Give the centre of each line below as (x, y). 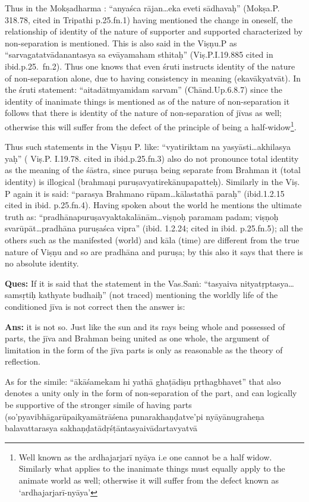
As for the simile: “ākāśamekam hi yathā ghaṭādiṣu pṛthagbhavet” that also (143, 381)
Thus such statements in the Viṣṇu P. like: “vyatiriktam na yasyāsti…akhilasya (148, 147)
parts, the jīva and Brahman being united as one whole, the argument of (137, 338)
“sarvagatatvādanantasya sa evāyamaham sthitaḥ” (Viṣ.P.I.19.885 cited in (139, 54)
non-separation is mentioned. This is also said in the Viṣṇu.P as (121, 43)
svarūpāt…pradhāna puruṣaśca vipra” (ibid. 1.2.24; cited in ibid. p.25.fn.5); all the (154, 228)
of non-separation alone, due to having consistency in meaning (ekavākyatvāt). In (153, 78)
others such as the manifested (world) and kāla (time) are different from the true (152, 239)
